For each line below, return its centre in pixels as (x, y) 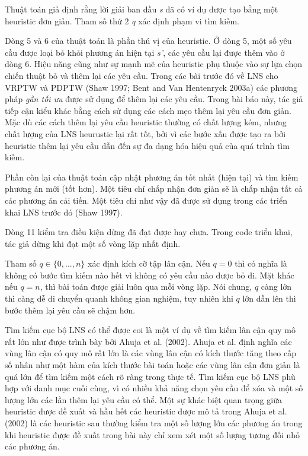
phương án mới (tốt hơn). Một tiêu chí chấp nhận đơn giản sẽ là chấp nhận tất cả (154, 189)
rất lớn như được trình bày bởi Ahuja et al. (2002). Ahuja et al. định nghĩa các (148, 341)
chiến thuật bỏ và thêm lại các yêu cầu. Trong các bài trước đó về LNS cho (142, 75)
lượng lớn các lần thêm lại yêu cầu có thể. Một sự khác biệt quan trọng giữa (143, 399)
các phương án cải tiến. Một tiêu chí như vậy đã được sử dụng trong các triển (146, 200)
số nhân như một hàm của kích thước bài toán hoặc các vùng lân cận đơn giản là (153, 365)
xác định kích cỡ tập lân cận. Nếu (149, 263)
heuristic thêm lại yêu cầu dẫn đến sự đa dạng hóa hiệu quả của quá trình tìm (147, 145)
